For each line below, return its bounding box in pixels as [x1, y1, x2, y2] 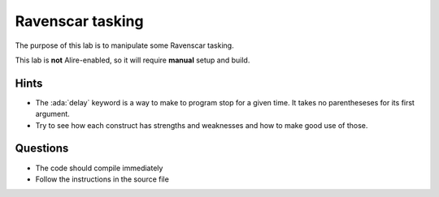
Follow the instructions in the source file [35, 174, 170, 184]
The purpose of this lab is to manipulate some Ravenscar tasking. [15, 41, 235, 50]
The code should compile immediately [35, 163, 163, 173]
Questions [15, 142, 69, 156]
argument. [35, 109, 71, 119]
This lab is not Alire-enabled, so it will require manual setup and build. [15, 55, 250, 65]
